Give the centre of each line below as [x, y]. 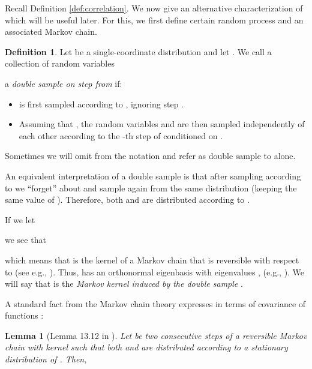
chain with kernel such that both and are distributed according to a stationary [146, 347]
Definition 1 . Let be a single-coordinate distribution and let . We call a [138, 51]
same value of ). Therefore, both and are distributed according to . [127, 199]
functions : [24, 315]
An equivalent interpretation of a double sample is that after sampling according [153, 175]
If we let [20, 219]
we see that [25, 240]
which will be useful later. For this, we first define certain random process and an [154, 19]
